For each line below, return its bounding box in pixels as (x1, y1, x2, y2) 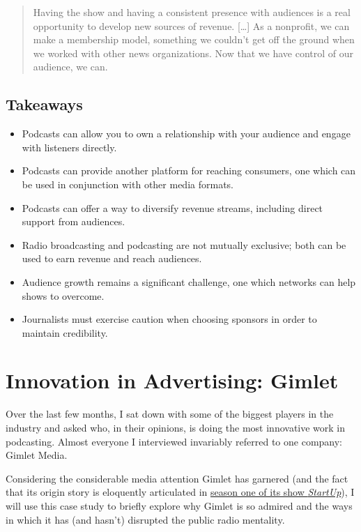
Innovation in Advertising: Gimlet (6, 366, 339, 395)
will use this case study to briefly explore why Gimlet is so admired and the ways (6, 498, 353, 512)
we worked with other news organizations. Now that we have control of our (33, 45, 353, 60)
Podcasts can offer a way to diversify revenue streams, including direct (22, 200, 323, 215)
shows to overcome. (22, 288, 105, 303)
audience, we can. (33, 59, 108, 74)
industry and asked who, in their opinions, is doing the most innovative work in (6, 420, 346, 435)
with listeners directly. (22, 139, 117, 154)
